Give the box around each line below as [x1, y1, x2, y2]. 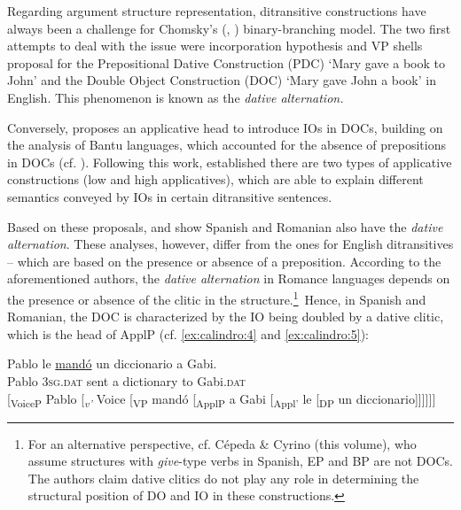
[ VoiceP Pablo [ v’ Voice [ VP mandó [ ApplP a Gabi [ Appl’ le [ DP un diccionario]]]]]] [7, 389, 436, 410]
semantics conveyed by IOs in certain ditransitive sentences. [7, 187, 332, 205]
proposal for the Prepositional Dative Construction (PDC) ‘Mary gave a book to [7, 53, 445, 72]
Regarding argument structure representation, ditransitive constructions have [7, 2, 426, 19]
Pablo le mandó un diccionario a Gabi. [7, 354, 217, 373]
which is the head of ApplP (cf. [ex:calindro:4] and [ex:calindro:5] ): [7, 324, 369, 343]
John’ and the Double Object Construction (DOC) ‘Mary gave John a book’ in [7, 71, 436, 89]
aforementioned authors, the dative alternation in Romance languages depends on [7, 269, 450, 288]
